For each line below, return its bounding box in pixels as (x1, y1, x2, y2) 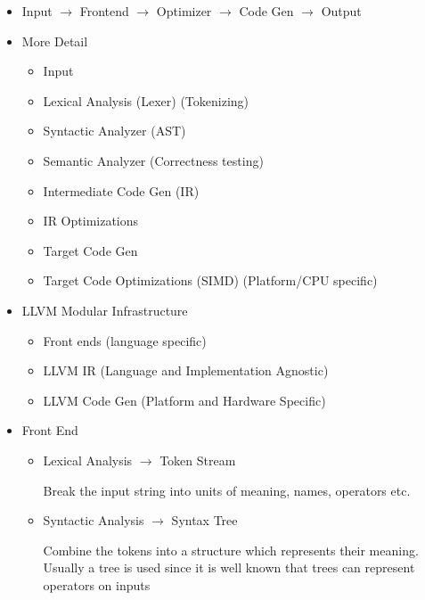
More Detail (21, 31, 88, 50)
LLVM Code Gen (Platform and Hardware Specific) (43, 390, 326, 409)
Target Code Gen (43, 241, 138, 259)
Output (321, 2, 362, 20)
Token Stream (159, 450, 236, 469)
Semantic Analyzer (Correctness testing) (43, 151, 264, 169)
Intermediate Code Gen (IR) (43, 181, 200, 200)
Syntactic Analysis (43, 511, 144, 530)
